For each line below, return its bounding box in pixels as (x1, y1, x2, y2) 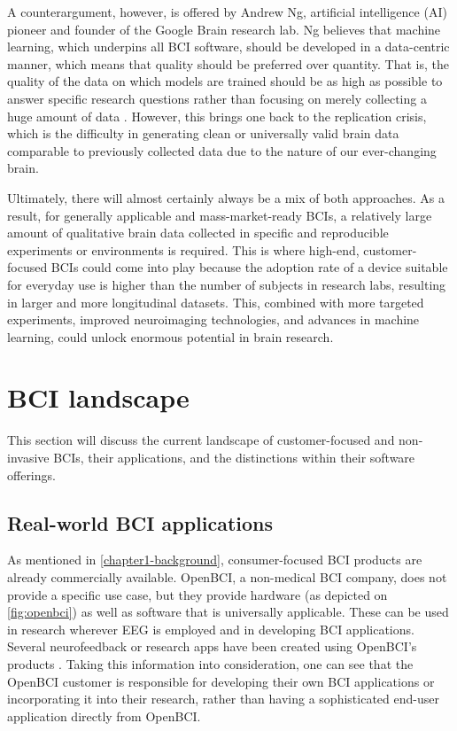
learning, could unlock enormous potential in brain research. (7, 327, 334, 346)
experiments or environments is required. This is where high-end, (7, 240, 360, 259)
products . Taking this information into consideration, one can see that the (7, 654, 414, 673)
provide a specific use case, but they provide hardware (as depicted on (7, 585, 388, 603)
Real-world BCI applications (7, 509, 274, 536)
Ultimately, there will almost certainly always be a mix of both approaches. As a (7, 188, 445, 206)
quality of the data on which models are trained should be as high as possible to (7, 72, 443, 90)
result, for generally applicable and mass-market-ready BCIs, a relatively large (7, 206, 432, 224)
